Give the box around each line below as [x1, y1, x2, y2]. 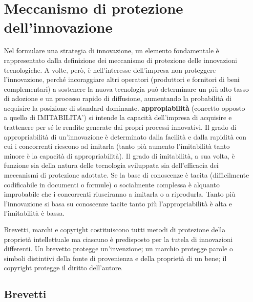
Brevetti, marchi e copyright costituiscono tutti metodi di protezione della [4, 224, 226, 234]
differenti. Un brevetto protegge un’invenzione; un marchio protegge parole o [4, 243, 233, 254]
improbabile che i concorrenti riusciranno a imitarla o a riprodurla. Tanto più [4, 189, 235, 199]
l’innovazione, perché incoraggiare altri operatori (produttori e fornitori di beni [4, 74, 240, 84]
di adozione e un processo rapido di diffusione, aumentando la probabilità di [4, 93, 232, 103]
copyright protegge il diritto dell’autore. [4, 262, 123, 273]
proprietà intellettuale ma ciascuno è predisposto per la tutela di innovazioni [4, 234, 233, 244]
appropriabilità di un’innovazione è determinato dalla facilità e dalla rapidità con [4, 131, 247, 141]
